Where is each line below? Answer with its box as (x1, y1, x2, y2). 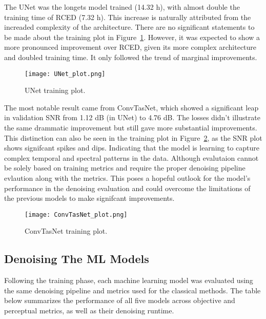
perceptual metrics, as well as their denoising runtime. (4, 305, 174, 315)
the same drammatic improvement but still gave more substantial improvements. (4, 122, 257, 133)
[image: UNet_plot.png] (25, 70, 106, 78)
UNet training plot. (25, 85, 86, 96)
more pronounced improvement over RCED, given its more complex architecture (4, 42, 257, 52)
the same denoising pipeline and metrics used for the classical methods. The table (4, 285, 261, 295)
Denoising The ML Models (4, 251, 149, 267)
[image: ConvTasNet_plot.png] (25, 211, 128, 218)
